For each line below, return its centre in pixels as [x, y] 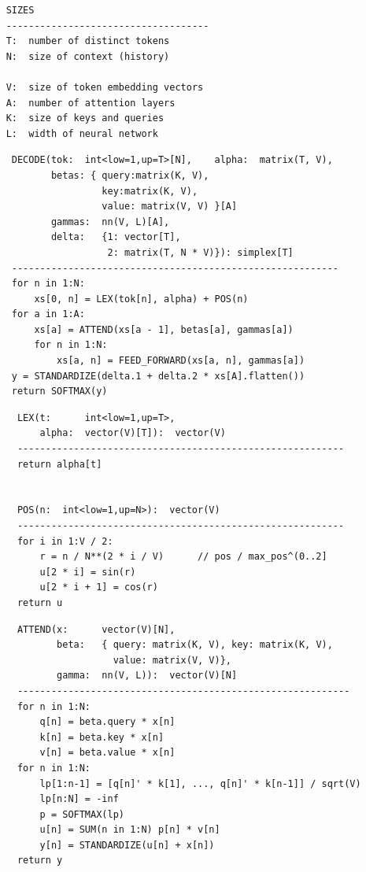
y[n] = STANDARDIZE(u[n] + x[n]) [127, 845]
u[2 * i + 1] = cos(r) [99, 587]
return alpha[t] [59, 464]
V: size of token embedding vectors [105, 87]
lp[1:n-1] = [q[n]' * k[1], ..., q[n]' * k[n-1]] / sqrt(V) [200, 783]
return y [40, 861]
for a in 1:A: [48, 314]
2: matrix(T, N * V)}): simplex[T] [200, 252]
